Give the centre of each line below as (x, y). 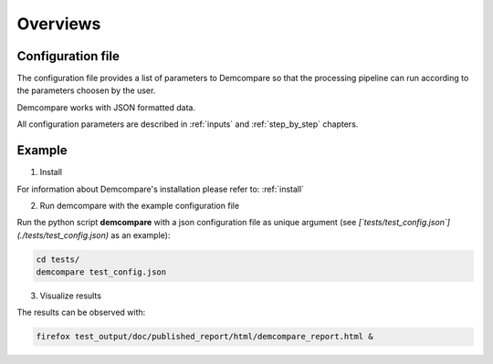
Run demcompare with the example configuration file (140, 205)
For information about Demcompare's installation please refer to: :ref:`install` (161, 189)
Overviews (59, 24)
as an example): (141, 235)
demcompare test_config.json (101, 272)
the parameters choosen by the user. (86, 90)
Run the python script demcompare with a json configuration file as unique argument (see (187, 223)
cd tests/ (58, 259)
